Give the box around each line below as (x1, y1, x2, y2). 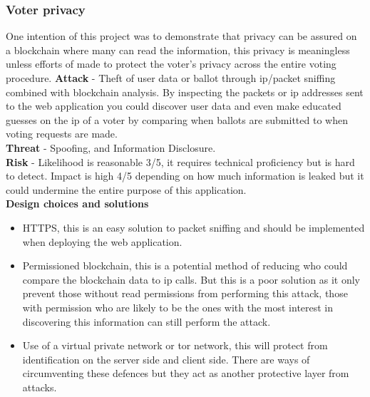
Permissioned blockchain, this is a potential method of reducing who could (22, 258, 348, 273)
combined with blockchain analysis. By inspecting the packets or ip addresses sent (6, 84, 364, 99)
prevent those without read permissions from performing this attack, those (22, 286, 348, 301)
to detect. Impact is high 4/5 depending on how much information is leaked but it (6, 168, 364, 183)
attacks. (22, 379, 57, 394)
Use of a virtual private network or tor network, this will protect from (22, 338, 328, 353)
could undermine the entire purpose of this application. (6, 182, 247, 197)
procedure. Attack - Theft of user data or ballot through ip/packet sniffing (6, 71, 336, 85)
